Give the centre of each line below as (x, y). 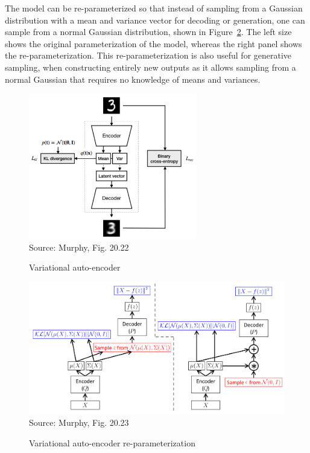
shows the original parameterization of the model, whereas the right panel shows (153, 43)
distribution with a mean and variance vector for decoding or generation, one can (155, 20)
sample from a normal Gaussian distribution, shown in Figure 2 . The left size (148, 32)
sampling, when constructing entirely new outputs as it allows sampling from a (150, 67)
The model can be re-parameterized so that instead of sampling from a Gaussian (154, 8)
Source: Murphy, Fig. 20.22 (79, 247)
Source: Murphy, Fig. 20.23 (79, 422)
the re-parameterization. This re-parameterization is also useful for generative (148, 55)
